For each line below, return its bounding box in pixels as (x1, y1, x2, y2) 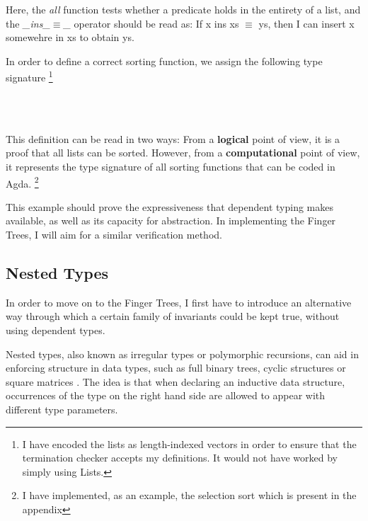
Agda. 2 (6, 173, 39, 190)
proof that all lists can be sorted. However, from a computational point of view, (6, 145, 360, 160)
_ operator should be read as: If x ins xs (63, 16, 239, 30)
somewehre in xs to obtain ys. (6, 30, 134, 45)
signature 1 (6, 68, 53, 85)
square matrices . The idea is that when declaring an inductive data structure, (6, 374, 345, 389)
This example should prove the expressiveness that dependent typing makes (6, 199, 333, 214)
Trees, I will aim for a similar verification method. (6, 227, 222, 242)
